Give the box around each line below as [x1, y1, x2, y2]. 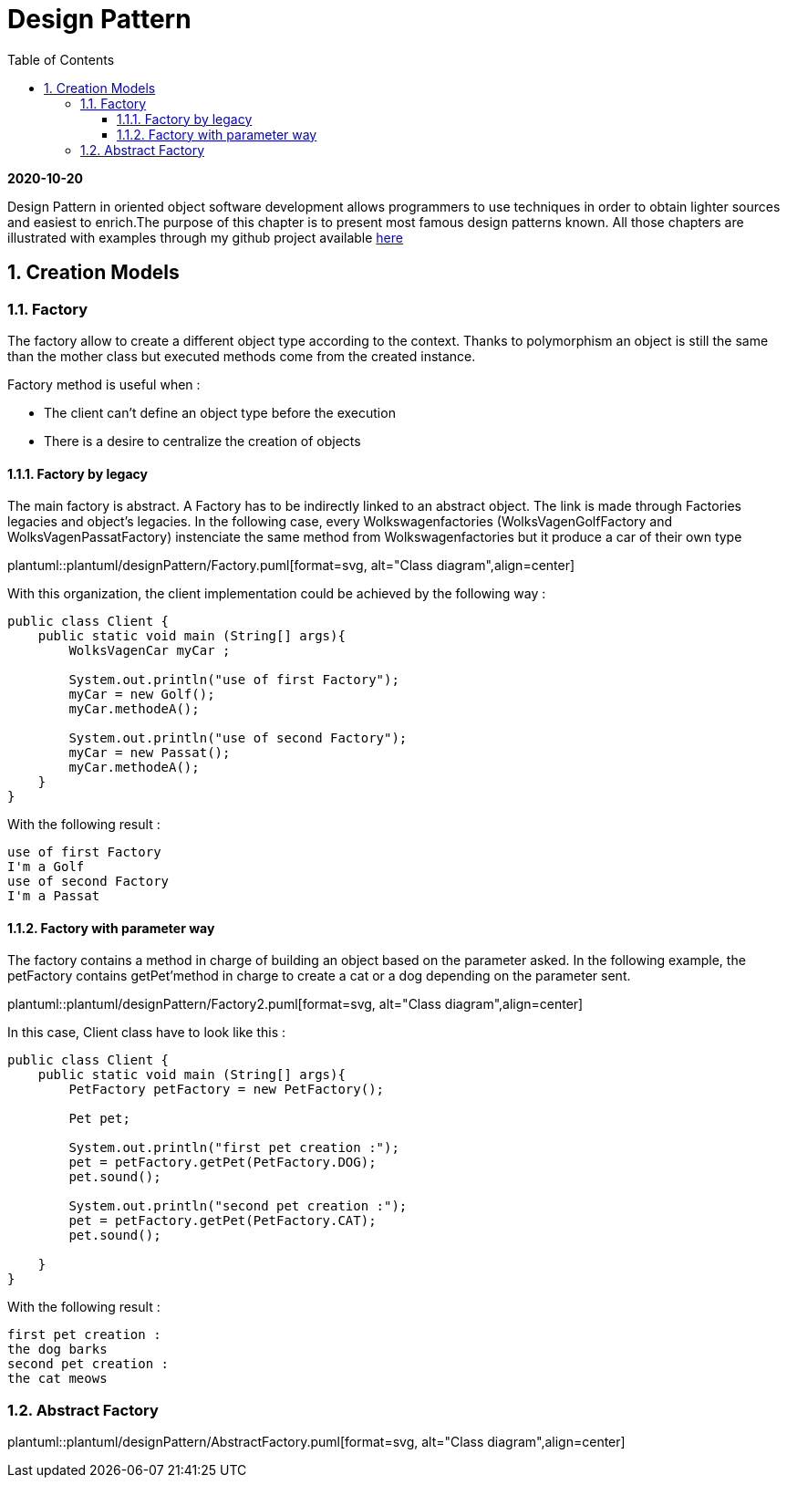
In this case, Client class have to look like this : [7, 1024, 286, 1041]
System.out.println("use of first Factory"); [68, 672, 399, 688]
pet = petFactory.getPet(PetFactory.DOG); [68, 1155, 377, 1170]
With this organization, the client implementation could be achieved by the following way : [7, 586, 546, 602]
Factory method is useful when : [7, 376, 201, 392]
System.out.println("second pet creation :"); [68, 1199, 408, 1214]
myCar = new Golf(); [68, 687, 215, 702]
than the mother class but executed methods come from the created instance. [7, 348, 476, 364]
